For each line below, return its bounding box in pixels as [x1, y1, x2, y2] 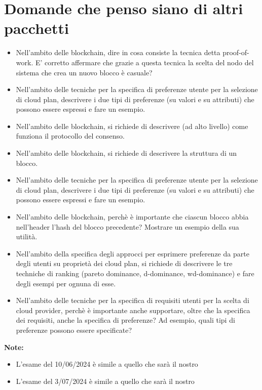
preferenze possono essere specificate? [16, 324, 132, 335]
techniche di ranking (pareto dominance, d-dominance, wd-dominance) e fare [16, 268, 254, 278]
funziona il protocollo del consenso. [16, 131, 125, 141]
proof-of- [222, 47, 249, 58]
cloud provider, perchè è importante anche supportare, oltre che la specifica [16, 305, 250, 315]
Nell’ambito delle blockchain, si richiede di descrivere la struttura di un [16, 148, 237, 158]
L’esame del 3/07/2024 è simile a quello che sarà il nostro [16, 375, 195, 386]
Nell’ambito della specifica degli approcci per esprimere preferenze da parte [16, 248, 249, 258]
